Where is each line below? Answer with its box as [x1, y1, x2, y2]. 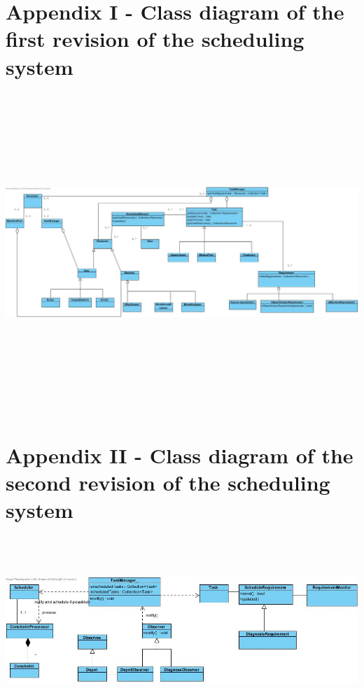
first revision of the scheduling [6, 24, 304, 53]
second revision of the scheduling [6, 468, 330, 496]
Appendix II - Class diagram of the [6, 440, 353, 469]
